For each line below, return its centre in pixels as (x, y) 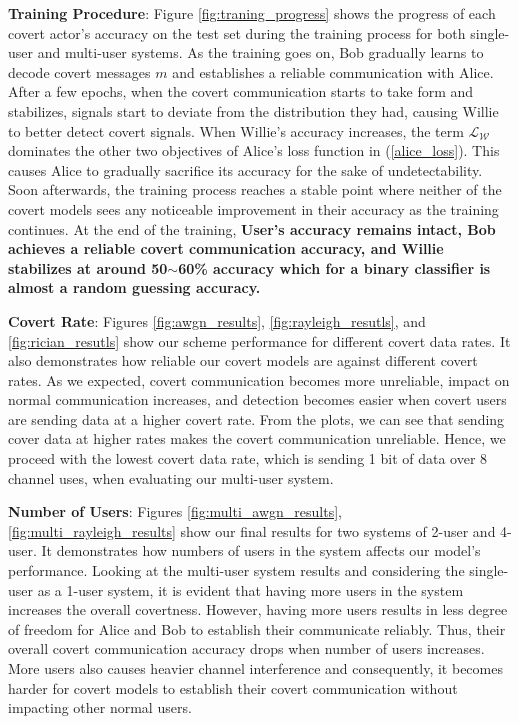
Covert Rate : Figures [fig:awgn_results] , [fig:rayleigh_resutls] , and (217, 320)
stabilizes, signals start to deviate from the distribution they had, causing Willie (253, 110)
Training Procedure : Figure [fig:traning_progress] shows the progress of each (252, 13)
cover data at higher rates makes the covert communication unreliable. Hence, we (257, 438)
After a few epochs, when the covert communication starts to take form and (241, 91)
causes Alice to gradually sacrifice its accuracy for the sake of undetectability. (245, 169)
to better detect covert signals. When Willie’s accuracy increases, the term (236, 130)
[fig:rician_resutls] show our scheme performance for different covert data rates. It (259, 340)
